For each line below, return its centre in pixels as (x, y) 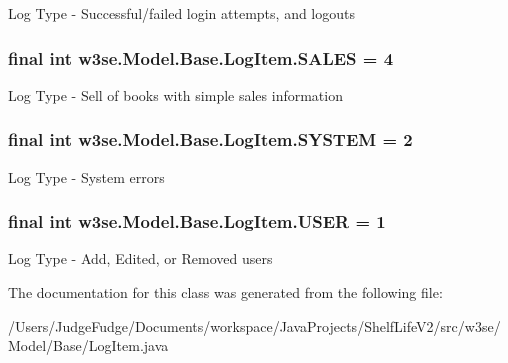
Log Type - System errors (86, 176)
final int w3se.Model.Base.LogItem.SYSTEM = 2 (210, 139)
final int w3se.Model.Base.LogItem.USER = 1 (197, 221)
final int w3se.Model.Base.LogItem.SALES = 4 (201, 57)
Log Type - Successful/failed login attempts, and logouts (182, 13)
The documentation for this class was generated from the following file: (225, 292)
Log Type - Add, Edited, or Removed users (140, 258)
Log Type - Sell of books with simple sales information (175, 94)
